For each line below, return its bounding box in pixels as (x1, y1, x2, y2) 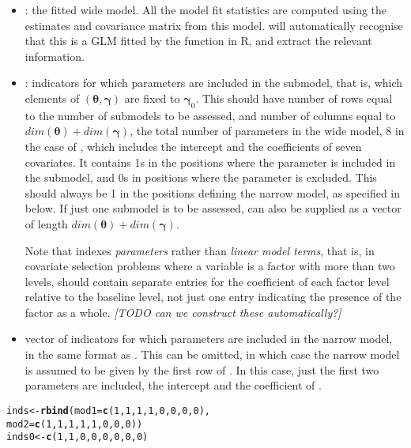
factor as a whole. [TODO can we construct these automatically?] (25, 303, 341, 320)
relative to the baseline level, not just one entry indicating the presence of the (25, 288, 402, 305)
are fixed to (124, 89, 180, 106)
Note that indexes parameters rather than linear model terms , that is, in (25, 242, 375, 258)
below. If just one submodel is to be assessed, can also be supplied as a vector (25, 200, 402, 216)
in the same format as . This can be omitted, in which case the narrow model (25, 346, 400, 363)
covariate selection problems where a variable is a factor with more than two (25, 258, 395, 274)
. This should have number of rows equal (195, 89, 393, 106)
